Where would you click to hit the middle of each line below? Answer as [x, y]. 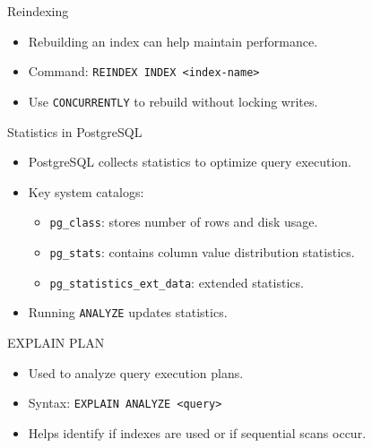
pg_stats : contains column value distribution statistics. [202, 251]
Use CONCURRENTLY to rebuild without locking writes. [173, 101]
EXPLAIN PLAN [56, 342]
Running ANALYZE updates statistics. [128, 312]
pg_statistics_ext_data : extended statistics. [177, 282]
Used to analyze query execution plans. [136, 372]
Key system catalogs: [86, 191]
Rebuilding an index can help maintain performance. [173, 41]
